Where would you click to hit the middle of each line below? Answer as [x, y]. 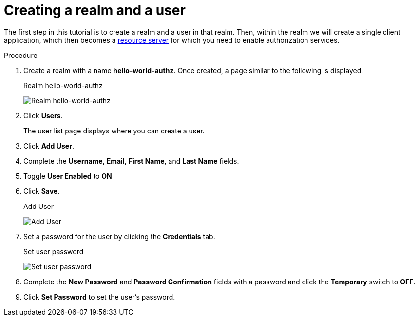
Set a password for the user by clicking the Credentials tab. [119, 236]
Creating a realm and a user [95, 10]
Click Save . [42, 191]
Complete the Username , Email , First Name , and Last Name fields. [131, 161]
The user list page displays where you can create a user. [114, 131]
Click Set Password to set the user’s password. [99, 297]
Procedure [21, 55]
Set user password [54, 251]
